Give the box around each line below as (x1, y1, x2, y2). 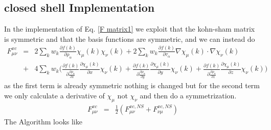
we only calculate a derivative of (4, 90, 105, 100)
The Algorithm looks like (4, 116, 82, 126)
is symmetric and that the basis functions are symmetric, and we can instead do (4, 33, 255, 44)
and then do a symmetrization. (140, 90, 237, 100)
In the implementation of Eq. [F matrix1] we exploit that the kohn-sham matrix (4, 23, 255, 34)
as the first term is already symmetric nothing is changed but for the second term (4, 80, 260, 91)
